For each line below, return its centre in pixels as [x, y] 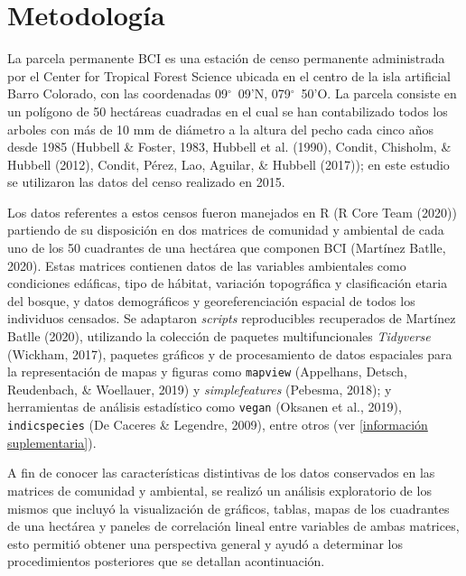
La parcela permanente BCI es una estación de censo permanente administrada [226, 58]
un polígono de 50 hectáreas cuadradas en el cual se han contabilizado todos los [228, 111]
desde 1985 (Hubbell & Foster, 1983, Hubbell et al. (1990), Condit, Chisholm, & [229, 147]
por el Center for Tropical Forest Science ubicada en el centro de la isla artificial [229, 75]
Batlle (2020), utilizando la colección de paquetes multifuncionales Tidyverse [219, 336]
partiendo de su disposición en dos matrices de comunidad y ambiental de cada [226, 230]
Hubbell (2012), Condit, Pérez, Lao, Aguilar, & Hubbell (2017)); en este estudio [228, 164]
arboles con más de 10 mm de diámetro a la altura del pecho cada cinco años [221, 129]
